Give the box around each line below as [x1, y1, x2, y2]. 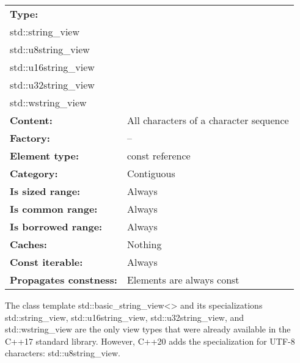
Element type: [10, 148, 79, 163]
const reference [126, 148, 191, 163]
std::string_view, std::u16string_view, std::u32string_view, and [5, 310, 244, 323]
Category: [10, 166, 58, 180]
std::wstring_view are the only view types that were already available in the [5, 323, 291, 335]
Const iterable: [10, 255, 83, 269]
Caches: [10, 237, 47, 251]
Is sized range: [10, 184, 81, 198]
